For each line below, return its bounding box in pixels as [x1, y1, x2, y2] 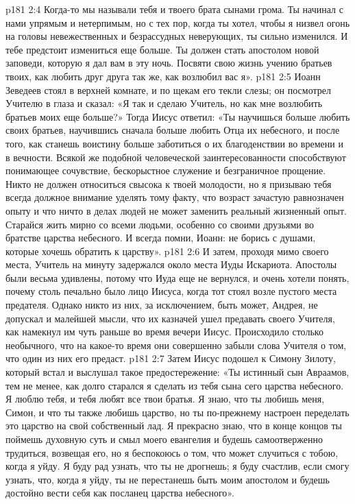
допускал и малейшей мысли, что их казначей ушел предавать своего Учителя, [5, 311, 335, 325]
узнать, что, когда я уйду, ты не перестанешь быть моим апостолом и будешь [5, 472, 330, 486]
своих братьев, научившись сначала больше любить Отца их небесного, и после [5, 123, 340, 137]
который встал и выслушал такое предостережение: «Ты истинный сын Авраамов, [5, 365, 350, 379]
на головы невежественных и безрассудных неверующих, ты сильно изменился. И [5, 29, 348, 43]
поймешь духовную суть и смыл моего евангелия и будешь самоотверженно [5, 432, 323, 446]
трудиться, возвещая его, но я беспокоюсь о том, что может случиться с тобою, [5, 445, 339, 459]
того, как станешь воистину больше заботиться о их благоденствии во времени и [5, 136, 343, 150]
